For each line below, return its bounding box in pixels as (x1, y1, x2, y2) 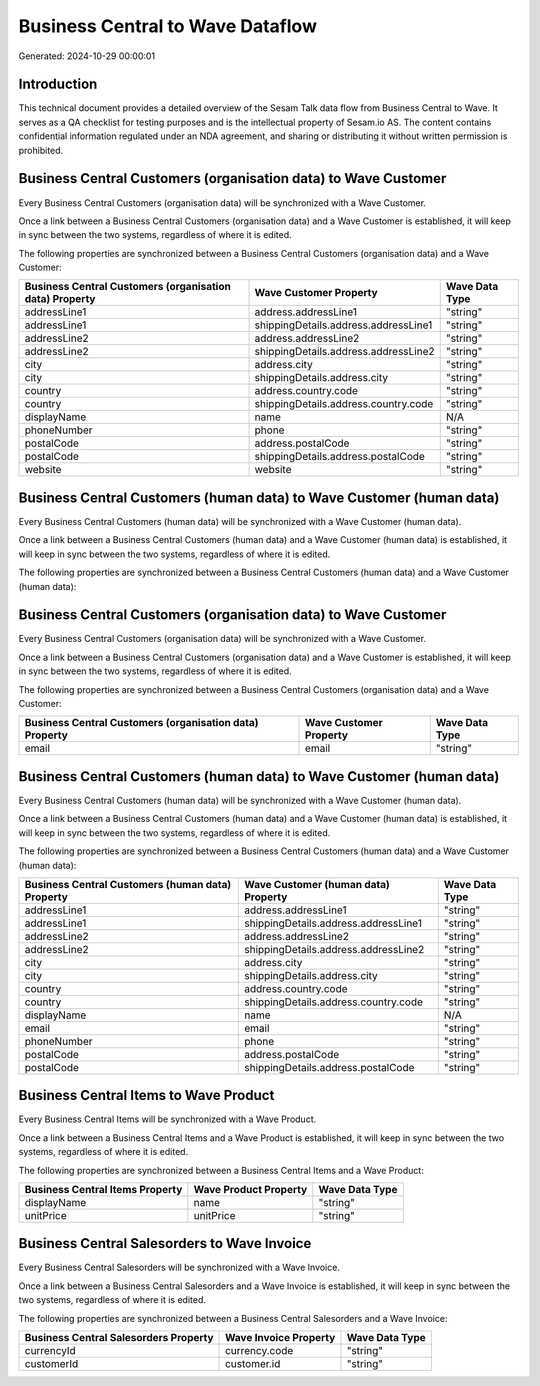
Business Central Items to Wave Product (18, 1087, 275, 1104)
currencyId (24, 1344, 77, 1358)
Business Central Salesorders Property (24, 1331, 214, 1345)
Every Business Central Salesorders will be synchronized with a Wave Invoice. (18, 1261, 340, 1274)
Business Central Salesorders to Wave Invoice (18, 1235, 312, 1252)
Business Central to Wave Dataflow (18, 15, 317, 37)
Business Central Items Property (24, 1182, 183, 1196)
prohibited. (18, 144, 64, 156)
